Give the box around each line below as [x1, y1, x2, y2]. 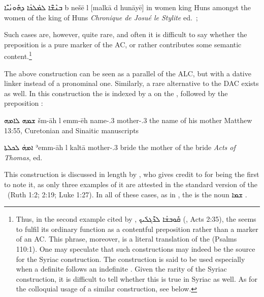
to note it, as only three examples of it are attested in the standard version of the [4, 179, 258, 189]
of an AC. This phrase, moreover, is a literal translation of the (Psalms [16, 233, 237, 244]
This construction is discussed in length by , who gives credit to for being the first [4, 169, 259, 180]
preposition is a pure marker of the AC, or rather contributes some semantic [4, 39, 242, 49]
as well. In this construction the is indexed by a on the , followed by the [4, 87, 228, 98]
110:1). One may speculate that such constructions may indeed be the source [16, 243, 255, 254]
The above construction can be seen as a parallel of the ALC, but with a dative [4, 68, 251, 78]
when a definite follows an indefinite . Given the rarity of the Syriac [16, 263, 227, 274]
